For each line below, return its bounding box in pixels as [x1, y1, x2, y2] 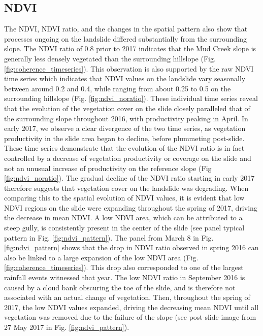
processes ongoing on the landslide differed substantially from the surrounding [4, 33, 247, 44]
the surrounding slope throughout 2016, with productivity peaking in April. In [4, 113, 248, 123]
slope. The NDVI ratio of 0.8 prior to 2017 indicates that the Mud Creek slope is [4, 43, 256, 54]
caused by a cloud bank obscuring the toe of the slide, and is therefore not [4, 282, 236, 292]
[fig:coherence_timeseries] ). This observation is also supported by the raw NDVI [4, 63, 254, 74]
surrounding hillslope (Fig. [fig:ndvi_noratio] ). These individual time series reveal [4, 93, 258, 104]
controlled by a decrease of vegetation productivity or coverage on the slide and [4, 152, 251, 163]
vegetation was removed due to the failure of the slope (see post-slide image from [4, 312, 256, 322]
